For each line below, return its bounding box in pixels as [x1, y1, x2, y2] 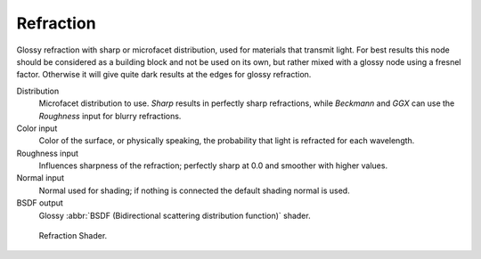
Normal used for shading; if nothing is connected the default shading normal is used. [38, 185, 351, 196]
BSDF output [16, 198, 64, 208]
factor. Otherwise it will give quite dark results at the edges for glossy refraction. [16, 69, 312, 80]
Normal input [16, 173, 64, 183]
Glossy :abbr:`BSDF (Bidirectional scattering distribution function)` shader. [38, 210, 311, 221]
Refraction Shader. [38, 231, 108, 241]
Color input [16, 123, 58, 134]
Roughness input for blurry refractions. [38, 110, 182, 121]
